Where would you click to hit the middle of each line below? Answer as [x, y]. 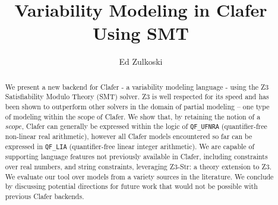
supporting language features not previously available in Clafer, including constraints [136, 157]
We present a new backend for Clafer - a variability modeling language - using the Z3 [137, 86]
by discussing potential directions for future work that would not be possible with [131, 186]
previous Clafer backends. [45, 196]
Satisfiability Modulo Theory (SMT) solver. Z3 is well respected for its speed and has [137, 97]
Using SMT [140, 33]
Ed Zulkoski [141, 61]
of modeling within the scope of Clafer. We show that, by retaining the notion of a [133, 116]
